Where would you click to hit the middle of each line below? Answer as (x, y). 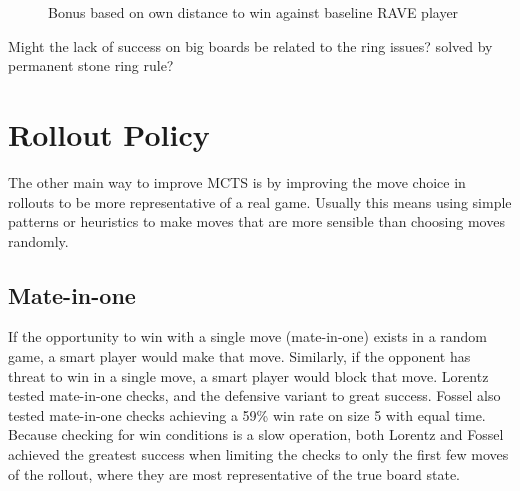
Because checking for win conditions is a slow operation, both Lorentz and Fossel (256, 434)
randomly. (38, 240)
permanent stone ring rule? (91, 65)
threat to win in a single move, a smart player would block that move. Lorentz (248, 375)
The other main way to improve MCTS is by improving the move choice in (237, 181)
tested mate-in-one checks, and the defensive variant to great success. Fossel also (254, 395)
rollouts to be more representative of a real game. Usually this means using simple (260, 201)
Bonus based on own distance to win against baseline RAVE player (253, 12)
